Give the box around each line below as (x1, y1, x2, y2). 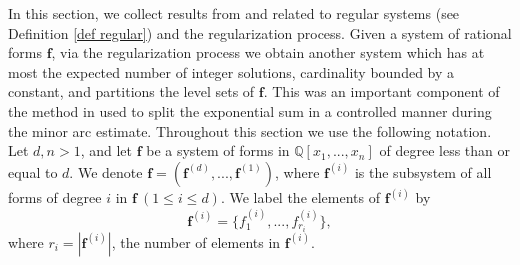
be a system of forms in (146, 140, 290, 161)
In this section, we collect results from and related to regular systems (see (8, 3, 460, 23)
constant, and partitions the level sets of (8, 81, 255, 102)
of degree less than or (379, 140, 510, 161)
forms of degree (8, 187, 102, 208)
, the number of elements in (111, 231, 281, 252)
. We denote (69, 161, 143, 182)
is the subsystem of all (354, 161, 492, 182)
